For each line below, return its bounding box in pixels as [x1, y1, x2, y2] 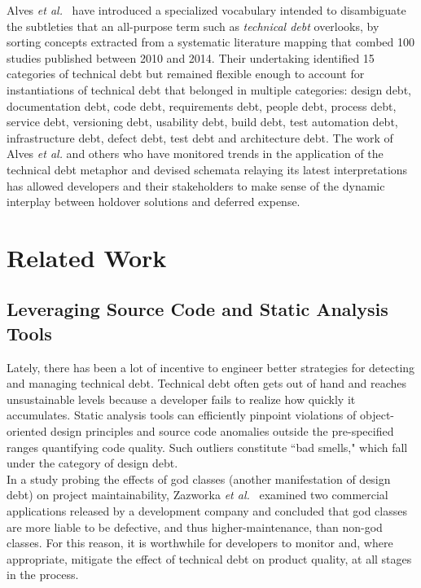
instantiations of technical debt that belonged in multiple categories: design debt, [7, 81, 411, 98]
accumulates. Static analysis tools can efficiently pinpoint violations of [7, 406, 357, 423]
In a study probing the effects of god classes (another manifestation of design [7, 470, 391, 487]
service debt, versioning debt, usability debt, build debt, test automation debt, [7, 113, 398, 130]
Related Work [7, 240, 167, 274]
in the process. [7, 566, 79, 583]
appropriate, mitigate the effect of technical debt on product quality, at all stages [7, 550, 412, 567]
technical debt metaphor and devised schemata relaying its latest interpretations [7, 160, 408, 178]
